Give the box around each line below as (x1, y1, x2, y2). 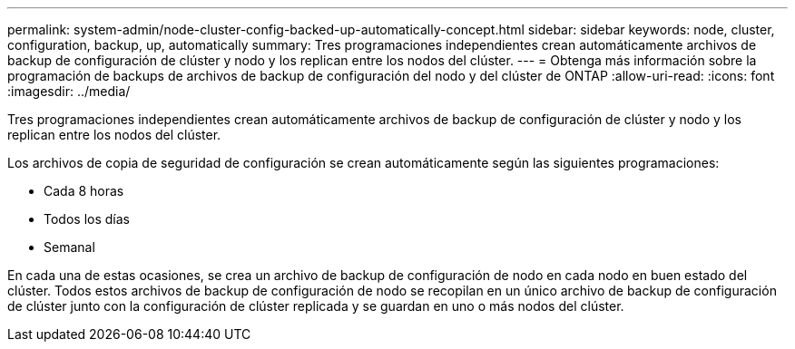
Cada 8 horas (44, 183, 124, 199)
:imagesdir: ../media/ (7, 83, 131, 99)
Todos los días (44, 211, 130, 227)
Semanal (44, 239, 95, 255)
